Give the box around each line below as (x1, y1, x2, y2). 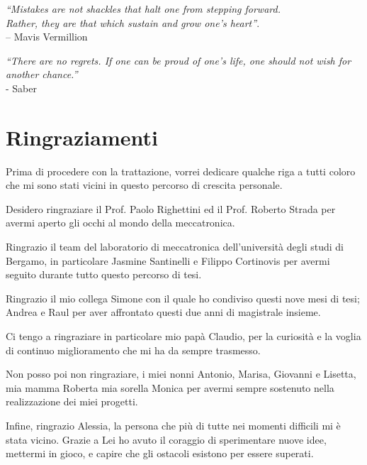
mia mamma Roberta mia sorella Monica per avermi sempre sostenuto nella (6, 380, 334, 395)
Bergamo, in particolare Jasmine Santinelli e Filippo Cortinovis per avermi (6, 253, 330, 268)
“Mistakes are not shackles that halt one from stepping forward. (6, 1, 281, 16)
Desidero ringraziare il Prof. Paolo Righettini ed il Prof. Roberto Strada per (6, 201, 336, 216)
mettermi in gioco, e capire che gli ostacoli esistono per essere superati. (6, 446, 314, 461)
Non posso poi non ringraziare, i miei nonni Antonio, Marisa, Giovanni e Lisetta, (6, 366, 356, 381)
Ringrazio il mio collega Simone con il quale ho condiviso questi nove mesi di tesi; (6, 290, 360, 305)
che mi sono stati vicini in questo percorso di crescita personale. (6, 177, 283, 192)
